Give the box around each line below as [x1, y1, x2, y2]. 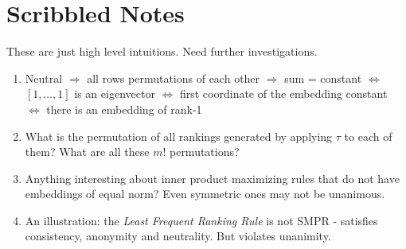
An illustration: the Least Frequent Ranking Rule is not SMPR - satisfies [25, 212, 378, 228]
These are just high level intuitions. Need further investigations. [6, 43, 318, 60]
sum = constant [284, 69, 362, 86]
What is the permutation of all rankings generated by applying [25, 127, 333, 144]
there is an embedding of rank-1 [46, 100, 202, 117]
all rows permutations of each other [87, 69, 260, 86]
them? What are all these [25, 143, 150, 160]
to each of [344, 127, 392, 144]
